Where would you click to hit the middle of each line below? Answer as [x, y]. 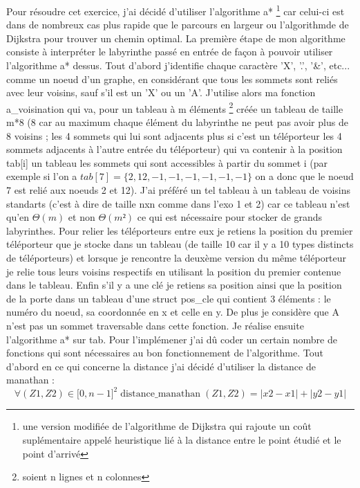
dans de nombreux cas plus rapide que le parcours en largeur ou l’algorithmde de [178, 25]
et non [82, 217]
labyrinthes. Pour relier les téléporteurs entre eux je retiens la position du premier [180, 230]
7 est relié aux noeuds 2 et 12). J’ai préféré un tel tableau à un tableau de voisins [178, 190]
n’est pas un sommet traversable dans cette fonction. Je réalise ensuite [155, 325]
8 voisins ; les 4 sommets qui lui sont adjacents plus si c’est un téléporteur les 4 [174, 135]
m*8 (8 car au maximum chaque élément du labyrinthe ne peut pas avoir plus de [177, 122]
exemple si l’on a [42, 176]
